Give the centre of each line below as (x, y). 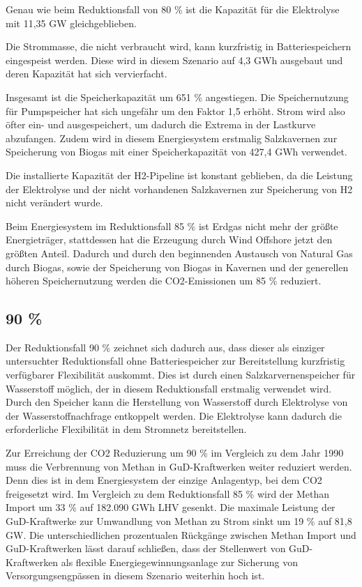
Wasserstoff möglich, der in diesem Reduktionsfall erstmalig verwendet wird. (169, 388)
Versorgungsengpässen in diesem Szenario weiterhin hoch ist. (135, 575)
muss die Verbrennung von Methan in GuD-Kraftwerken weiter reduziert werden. (179, 466)
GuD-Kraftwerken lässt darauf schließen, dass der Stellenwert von (146, 548)
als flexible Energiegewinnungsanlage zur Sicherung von (180, 562)
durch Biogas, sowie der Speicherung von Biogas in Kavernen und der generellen (177, 267)
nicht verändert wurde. (54, 203)
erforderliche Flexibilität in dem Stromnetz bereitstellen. (126, 429)
